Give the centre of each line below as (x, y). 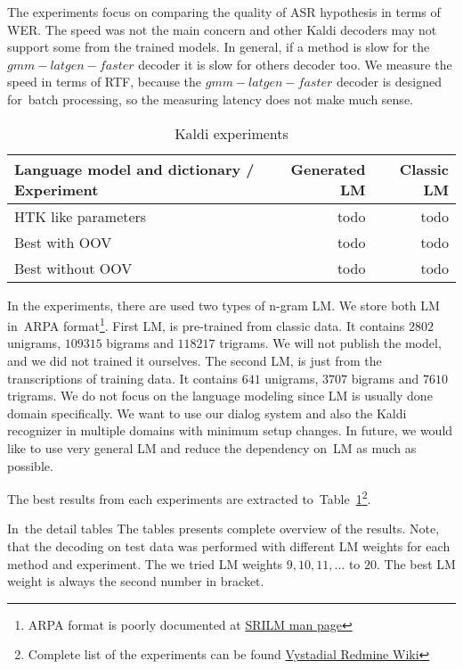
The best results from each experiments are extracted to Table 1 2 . (189, 497)
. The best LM (416, 563)
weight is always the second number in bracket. (136, 581)
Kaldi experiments (231, 133)
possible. (30, 465)
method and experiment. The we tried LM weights (145, 563)
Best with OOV (63, 242)
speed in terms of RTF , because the (105, 82)
